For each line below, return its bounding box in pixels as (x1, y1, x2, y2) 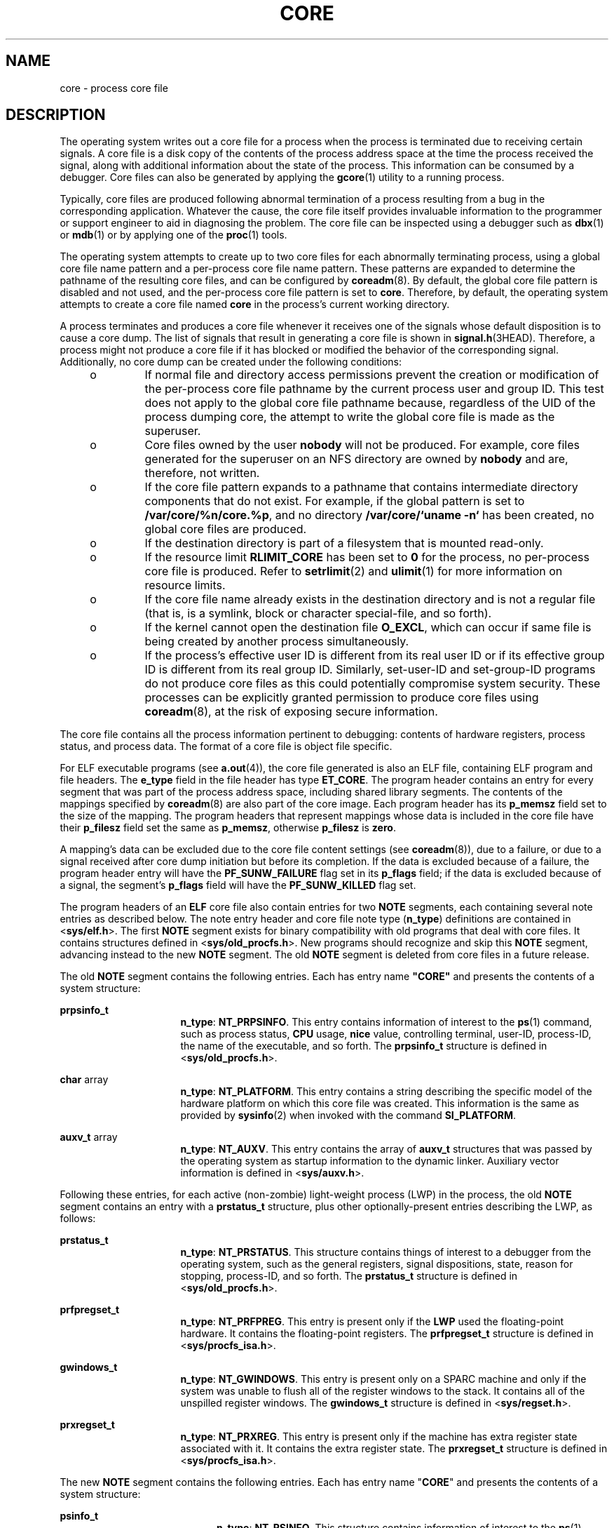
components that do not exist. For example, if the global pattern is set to (144, 494, 525, 509)
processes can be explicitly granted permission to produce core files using (144, 690, 539, 705)
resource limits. (144, 578, 226, 593)
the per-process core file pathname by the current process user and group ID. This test (144, 382, 604, 396)
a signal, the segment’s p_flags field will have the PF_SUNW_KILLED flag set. (60, 879, 416, 892)
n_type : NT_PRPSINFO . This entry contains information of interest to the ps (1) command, (180, 1016, 592, 1028)
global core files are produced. (144, 522, 307, 537)
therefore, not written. (144, 466, 260, 481)
